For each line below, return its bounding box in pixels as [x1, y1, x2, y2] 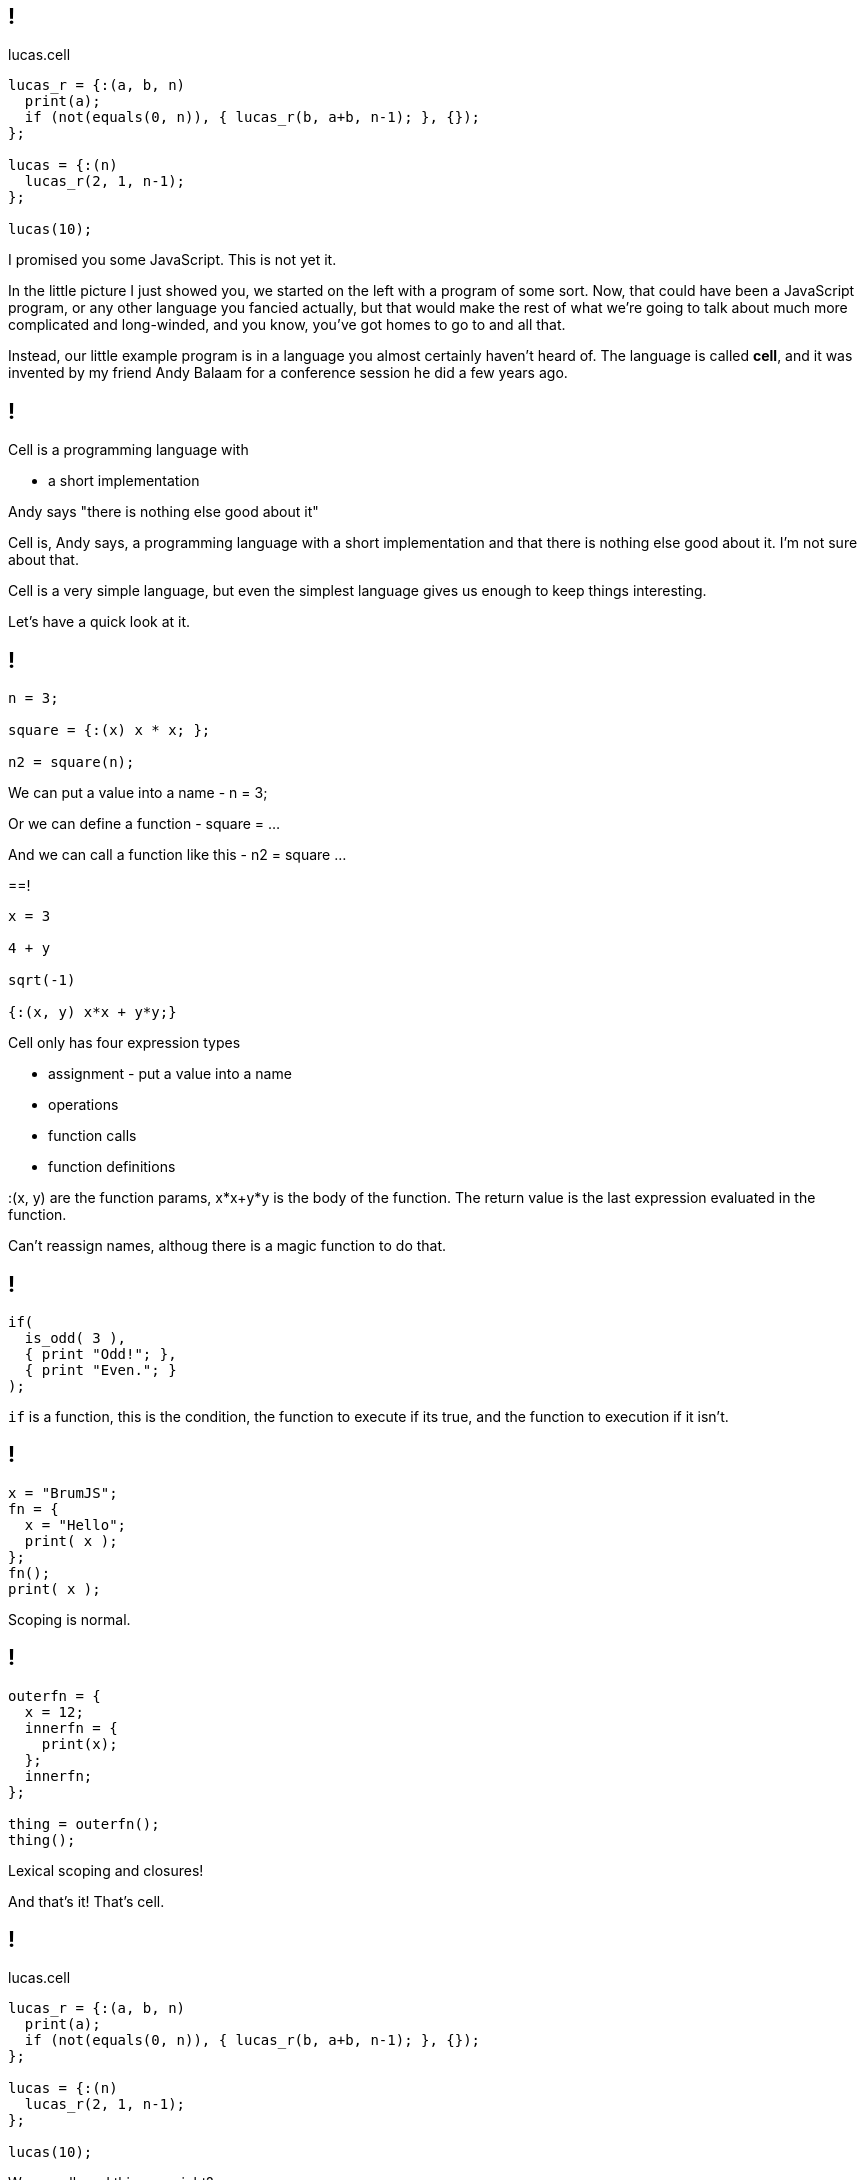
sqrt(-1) [8, 972, 76, 989]
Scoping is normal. [8, 1610, 131, 1628]
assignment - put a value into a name [48, 1065, 292, 1083]
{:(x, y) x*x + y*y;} [8, 1004, 177, 1021]
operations [48, 1096, 119, 1114]
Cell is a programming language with [8, 441, 249, 459]
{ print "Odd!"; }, [24, 1345, 177, 1362]
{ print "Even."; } [24, 1361, 177, 1378]
